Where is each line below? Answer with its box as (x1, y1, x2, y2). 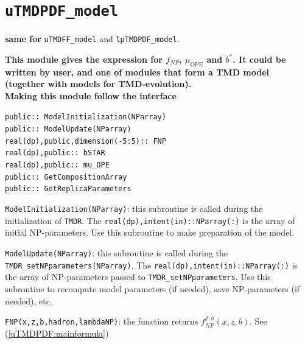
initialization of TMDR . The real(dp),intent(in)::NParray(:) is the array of (5, 214, 295, 226)
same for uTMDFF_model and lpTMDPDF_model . (5, 32, 180, 45)
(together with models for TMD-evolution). (5, 77, 192, 90)
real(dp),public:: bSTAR (5, 149, 105, 158)
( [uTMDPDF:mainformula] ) (5, 326, 109, 339)
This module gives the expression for (5, 52, 163, 65)
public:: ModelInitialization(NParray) (5, 113, 166, 122)
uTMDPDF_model (5, 2, 119, 20)
